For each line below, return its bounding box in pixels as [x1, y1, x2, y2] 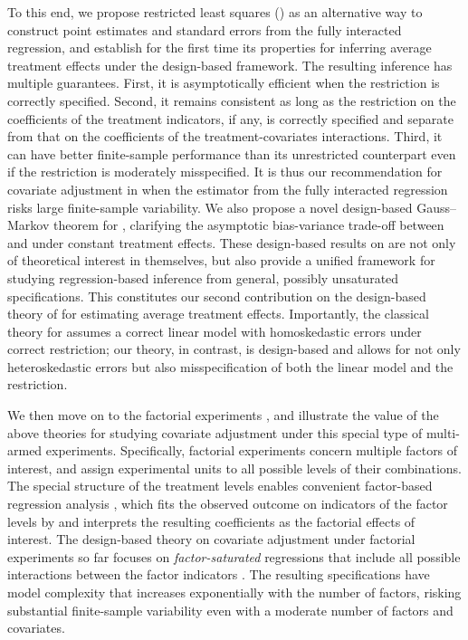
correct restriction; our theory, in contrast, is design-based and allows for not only [7, 339, 461, 358]
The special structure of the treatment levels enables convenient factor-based [7, 476, 433, 495]
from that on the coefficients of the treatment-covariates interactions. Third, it [7, 127, 443, 146]
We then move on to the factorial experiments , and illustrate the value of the [7, 406, 439, 425]
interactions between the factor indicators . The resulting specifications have [7, 565, 430, 584]
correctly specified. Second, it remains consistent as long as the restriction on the [7, 91, 456, 110]
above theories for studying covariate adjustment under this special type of [7, 423, 423, 442]
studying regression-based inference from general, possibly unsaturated [7, 268, 399, 287]
